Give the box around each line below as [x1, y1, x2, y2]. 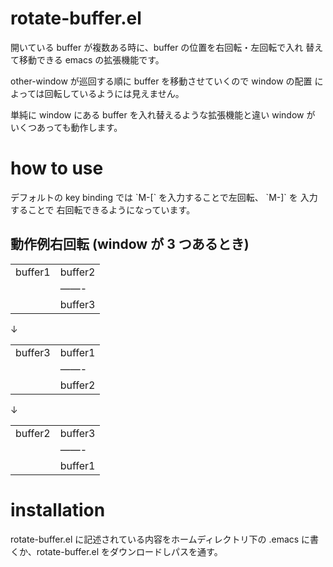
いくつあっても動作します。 [10, 121, 123, 133]
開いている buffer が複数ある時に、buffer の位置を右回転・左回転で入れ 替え [10, 41, 324, 53]
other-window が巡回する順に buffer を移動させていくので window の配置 [10, 75, 313, 87]
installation [10, 498, 106, 521]
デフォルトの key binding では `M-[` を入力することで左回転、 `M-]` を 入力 [10, 191, 318, 203]
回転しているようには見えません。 [44, 87, 185, 99]
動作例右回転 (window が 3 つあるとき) [10, 236, 250, 253]
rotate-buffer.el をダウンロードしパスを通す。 [36, 545, 223, 557]
